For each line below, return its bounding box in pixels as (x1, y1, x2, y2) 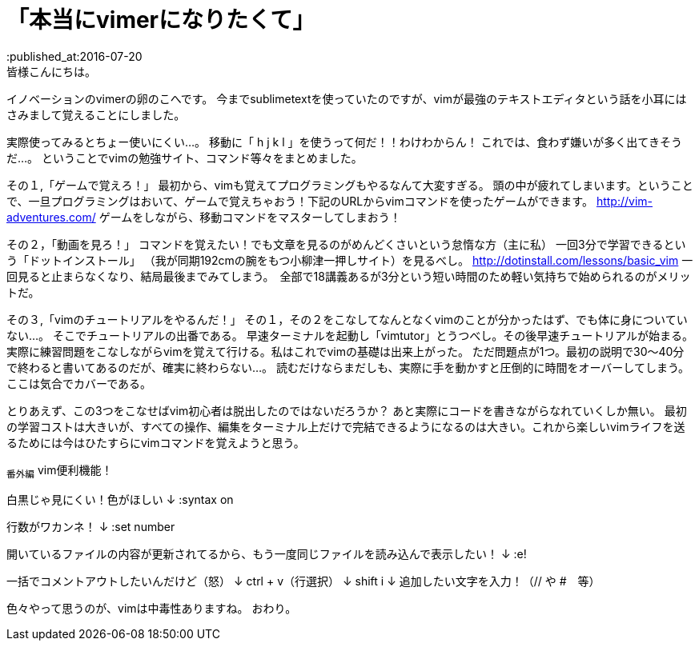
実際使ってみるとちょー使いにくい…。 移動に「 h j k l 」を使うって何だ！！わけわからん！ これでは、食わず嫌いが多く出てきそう (6, 134, 682, 149)
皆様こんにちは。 (6, 64, 96, 78)
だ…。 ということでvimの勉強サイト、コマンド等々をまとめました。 (6, 150, 363, 165)
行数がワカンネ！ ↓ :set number (6, 519, 175, 533)
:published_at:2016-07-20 (6, 49, 143, 63)
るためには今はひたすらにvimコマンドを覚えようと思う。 (6, 435, 305, 449)
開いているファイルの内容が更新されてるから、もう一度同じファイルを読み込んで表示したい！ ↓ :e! (6, 546, 527, 561)
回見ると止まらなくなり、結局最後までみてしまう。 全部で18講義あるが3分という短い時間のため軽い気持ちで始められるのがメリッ (6, 269, 691, 283)
